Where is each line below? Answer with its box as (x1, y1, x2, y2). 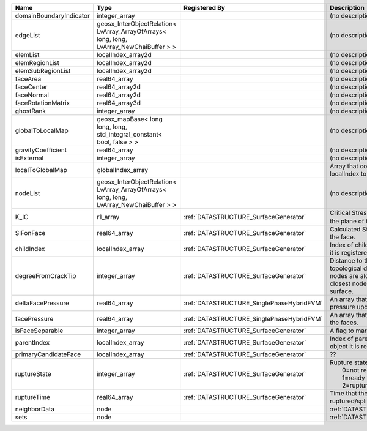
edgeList (15, 31, 40, 39)
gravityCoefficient (15, 146, 67, 154)
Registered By (183, 4, 226, 12)
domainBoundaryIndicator (15, 12, 90, 20)
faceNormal (15, 91, 49, 99)
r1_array (97, 213, 120, 222)
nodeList (15, 189, 40, 197)
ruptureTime (15, 393, 51, 402)
